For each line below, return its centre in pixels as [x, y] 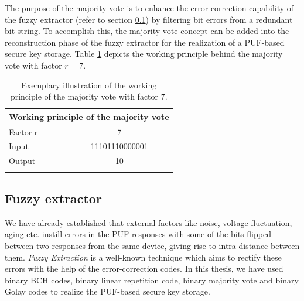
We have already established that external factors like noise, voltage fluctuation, [148, 222]
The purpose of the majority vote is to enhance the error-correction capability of [149, 8]
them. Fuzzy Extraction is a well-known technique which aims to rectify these [143, 257]
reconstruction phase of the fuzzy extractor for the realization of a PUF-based [145, 42]
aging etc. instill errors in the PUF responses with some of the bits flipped [138, 234]
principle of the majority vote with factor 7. [89, 96]
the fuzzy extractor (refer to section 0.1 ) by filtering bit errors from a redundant [149, 19]
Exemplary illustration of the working [89, 85]
